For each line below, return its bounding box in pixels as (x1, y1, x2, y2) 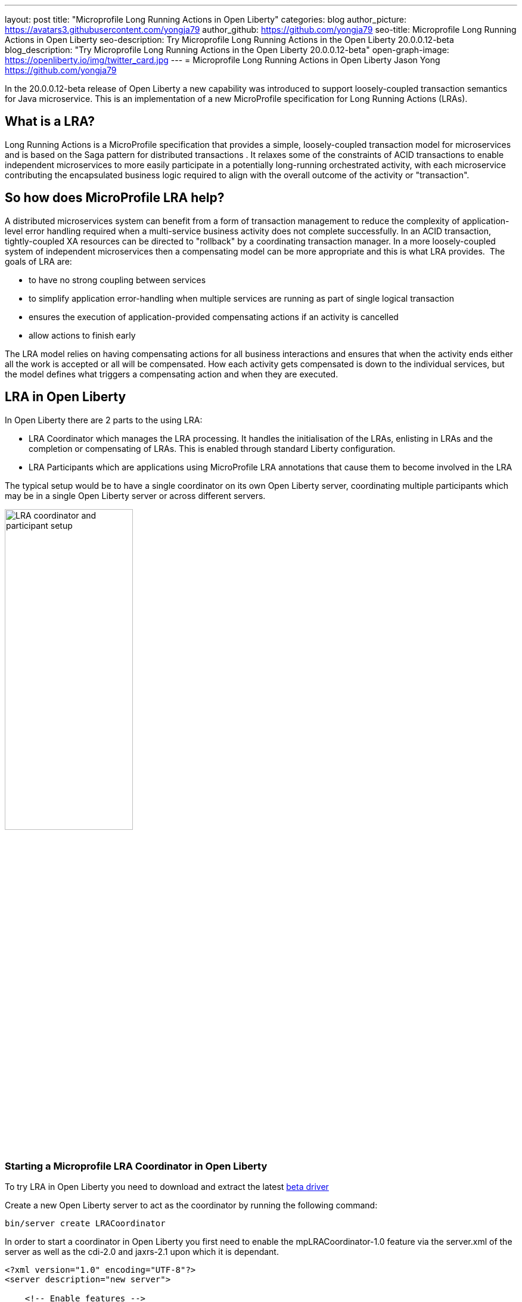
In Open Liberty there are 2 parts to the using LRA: (5, 414, 203, 425)
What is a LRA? (5, 114, 95, 129)
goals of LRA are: (5, 256, 72, 266)
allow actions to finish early (29, 330, 136, 340)
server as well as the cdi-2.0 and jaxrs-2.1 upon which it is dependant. (5, 1247, 279, 1257)
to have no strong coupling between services (29, 274, 206, 285)
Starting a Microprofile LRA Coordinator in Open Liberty (5, 1160, 268, 1172)
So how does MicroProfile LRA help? (5, 190, 225, 206)
